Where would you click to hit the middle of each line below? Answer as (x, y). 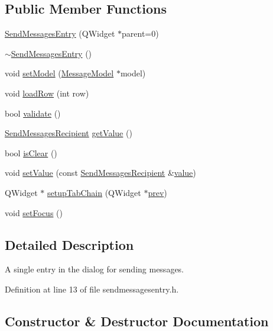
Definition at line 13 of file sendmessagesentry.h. (92, 289)
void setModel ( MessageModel (59, 73)
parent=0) (140, 33)
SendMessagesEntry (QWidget (60, 33)
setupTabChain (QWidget (94, 192)
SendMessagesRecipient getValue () (69, 133)
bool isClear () (31, 152)
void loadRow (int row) (47, 93)
